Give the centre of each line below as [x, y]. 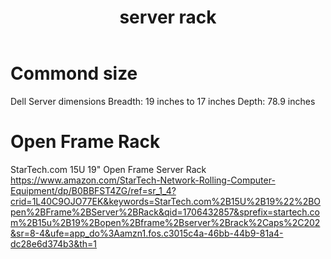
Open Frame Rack [85, 142]
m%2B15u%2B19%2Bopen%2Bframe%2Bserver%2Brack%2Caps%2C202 [165, 222]
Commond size [74, 73]
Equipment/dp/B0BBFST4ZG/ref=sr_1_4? [93, 190]
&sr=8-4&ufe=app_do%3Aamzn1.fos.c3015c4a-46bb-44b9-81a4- [147, 233]
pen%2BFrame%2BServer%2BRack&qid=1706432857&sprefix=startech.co [165, 212]
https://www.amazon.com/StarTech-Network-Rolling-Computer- [143, 180]
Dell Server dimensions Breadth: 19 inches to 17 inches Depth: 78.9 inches [163, 101]
